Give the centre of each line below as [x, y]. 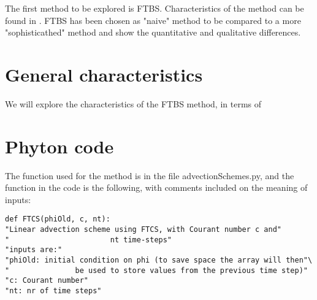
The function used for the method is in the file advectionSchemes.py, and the [150, 175]
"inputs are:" [34, 250]
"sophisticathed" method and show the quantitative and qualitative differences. [153, 32]
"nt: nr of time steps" [53, 291]
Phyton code [59, 146]
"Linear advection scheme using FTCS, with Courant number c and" [143, 230]
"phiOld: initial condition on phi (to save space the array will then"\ [159, 260]
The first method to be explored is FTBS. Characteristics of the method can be [155, 8]
